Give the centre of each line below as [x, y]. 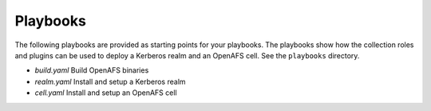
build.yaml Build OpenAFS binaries [92, 70]
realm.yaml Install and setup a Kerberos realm [111, 81]
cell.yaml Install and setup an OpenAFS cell [106, 93]
